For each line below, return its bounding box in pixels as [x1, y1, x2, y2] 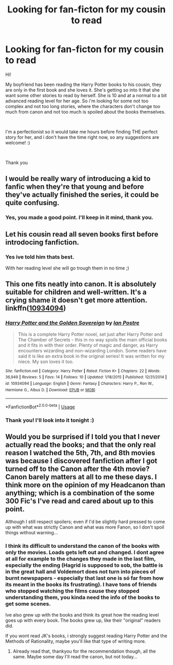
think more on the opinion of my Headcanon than [5, 481, 166, 490]
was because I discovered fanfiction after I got [5, 457, 158, 465]
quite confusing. [5, 199, 60, 207]
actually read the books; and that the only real [5, 441, 156, 450]
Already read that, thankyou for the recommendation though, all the [12, 648, 156, 654]
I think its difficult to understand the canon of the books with [5, 542, 160, 549]
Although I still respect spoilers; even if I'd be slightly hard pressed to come [5, 518, 166, 525]
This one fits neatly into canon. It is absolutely [5, 280, 157, 289]
